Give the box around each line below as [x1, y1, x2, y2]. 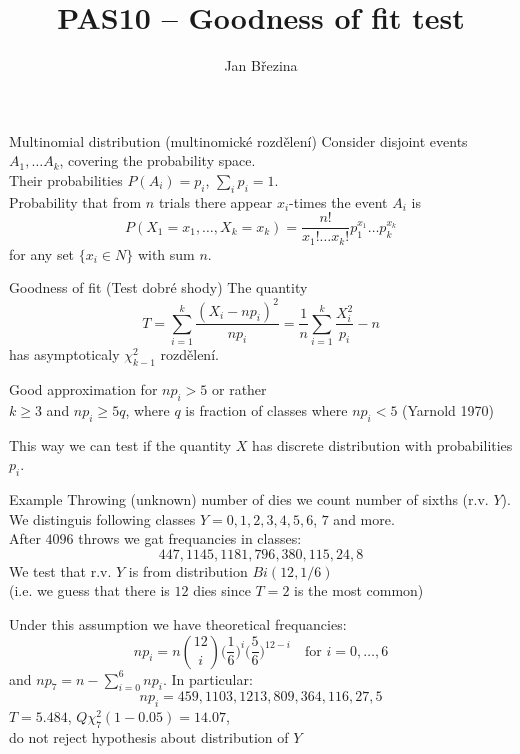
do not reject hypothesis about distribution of [9, 727, 289, 747]
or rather [212, 379, 267, 400]
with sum [137, 243, 195, 264]
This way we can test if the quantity [9, 434, 232, 455]
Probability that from [9, 191, 142, 212]
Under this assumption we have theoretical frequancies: [9, 614, 347, 635]
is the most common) [294, 580, 424, 601]
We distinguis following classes [9, 508, 196, 529]
